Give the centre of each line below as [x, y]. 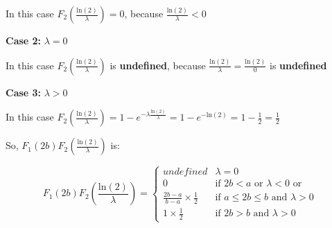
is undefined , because [158, 65]
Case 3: [24, 92]
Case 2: [24, 40]
